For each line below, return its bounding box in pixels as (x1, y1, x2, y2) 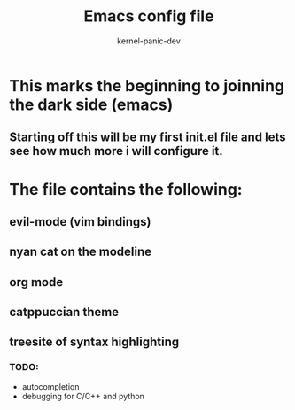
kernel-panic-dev (116, 35, 182, 46)
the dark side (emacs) (9, 95, 174, 114)
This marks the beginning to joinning (9, 75, 285, 96)
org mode (9, 275, 64, 290)
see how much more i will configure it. (9, 143, 223, 159)
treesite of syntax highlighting (9, 335, 180, 350)
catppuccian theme (9, 305, 120, 320)
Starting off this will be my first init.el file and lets (9, 130, 286, 145)
